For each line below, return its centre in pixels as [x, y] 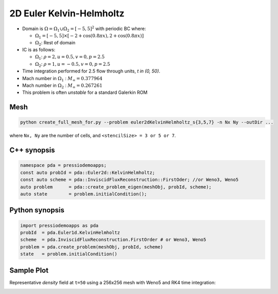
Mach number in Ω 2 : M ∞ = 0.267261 [62, 86]
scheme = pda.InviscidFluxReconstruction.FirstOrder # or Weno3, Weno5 [113, 240]
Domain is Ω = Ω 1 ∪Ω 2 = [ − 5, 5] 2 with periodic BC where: [84, 29]
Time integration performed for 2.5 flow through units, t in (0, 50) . [91, 71]
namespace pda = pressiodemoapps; [63, 165]
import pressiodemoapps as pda [60, 225]
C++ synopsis [32, 150]
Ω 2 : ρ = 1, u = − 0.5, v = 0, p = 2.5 [73, 65]
